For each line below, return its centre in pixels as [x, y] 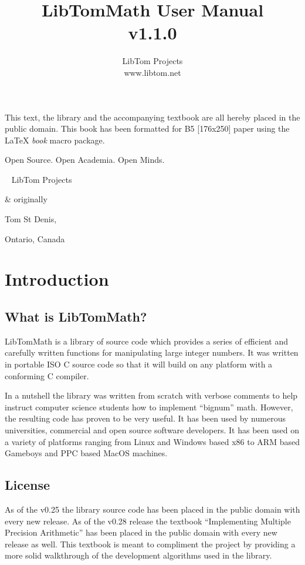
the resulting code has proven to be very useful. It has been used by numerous [145, 418]
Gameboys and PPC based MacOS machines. [86, 453]
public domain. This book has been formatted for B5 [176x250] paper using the [147, 128]
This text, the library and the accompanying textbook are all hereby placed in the [152, 117]
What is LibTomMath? [76, 317]
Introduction [57, 279]
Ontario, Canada [35, 238]
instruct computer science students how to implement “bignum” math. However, [149, 407]
